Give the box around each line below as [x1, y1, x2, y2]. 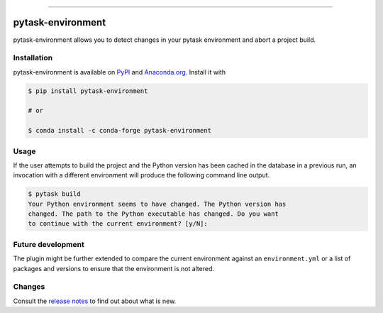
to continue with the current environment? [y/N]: [28, 220, 209, 228]
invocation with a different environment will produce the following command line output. [13, 171, 270, 180]
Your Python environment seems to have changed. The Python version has [28, 199, 287, 208]
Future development [13, 239, 84, 249]
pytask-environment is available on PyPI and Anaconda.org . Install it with [13, 67, 226, 76]
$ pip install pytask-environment [28, 87, 148, 95]
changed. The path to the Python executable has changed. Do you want [28, 210, 279, 218]
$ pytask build [28, 190, 81, 198]
